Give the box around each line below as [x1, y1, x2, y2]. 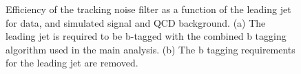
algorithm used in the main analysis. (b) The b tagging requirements [6, 42, 295, 56]
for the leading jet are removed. [6, 56, 138, 70]
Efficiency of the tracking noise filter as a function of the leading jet [6, 2, 291, 16]
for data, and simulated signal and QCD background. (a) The [6, 15, 266, 29]
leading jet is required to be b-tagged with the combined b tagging [6, 29, 287, 43]
